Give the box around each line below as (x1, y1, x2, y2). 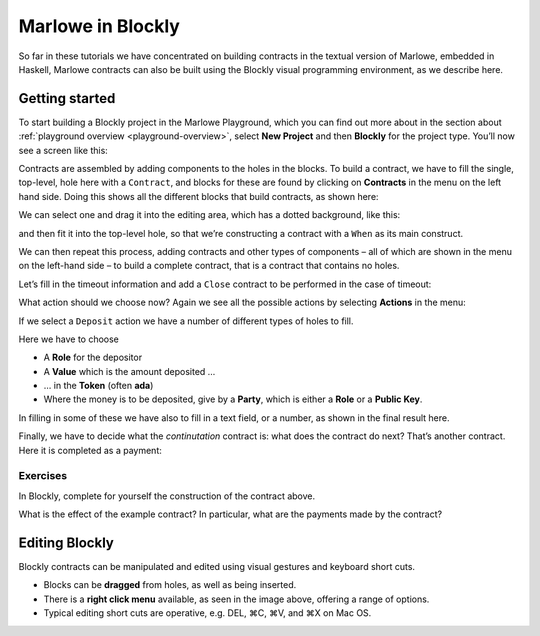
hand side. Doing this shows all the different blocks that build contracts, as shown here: (18, 190, 379, 202)
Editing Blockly (18, 535, 114, 551)
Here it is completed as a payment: (18, 444, 162, 456)
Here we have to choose (18, 333, 120, 345)
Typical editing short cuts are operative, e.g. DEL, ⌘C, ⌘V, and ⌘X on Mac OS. (43, 607, 372, 619)
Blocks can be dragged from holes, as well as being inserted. (43, 579, 297, 591)
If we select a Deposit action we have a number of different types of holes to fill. (18, 315, 354, 327)
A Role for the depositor (43, 351, 143, 364)
